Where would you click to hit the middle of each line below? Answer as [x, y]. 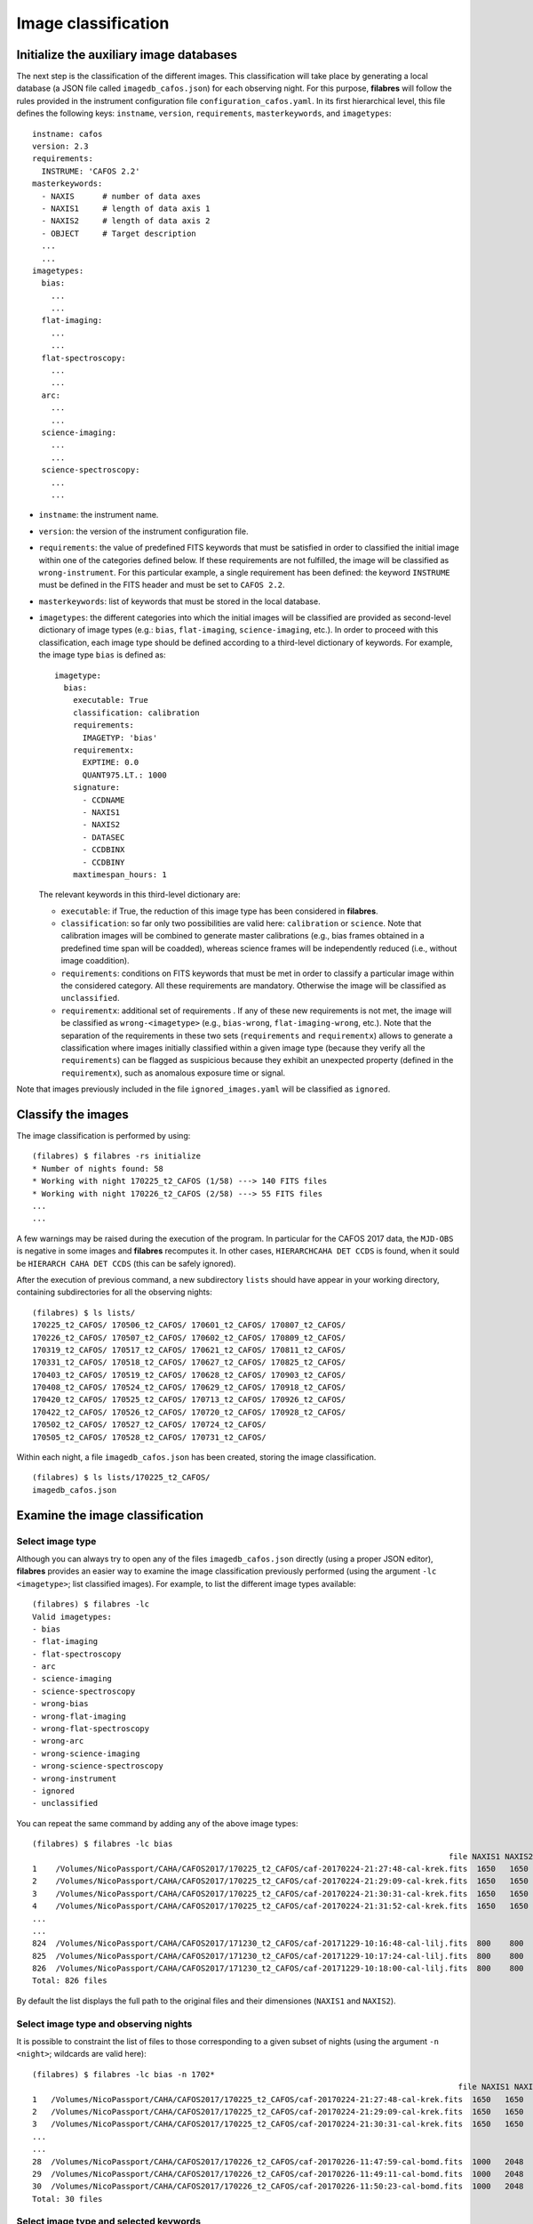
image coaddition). [95, 961]
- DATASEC [103, 837]
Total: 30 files [68, 2199]
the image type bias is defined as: [102, 655]
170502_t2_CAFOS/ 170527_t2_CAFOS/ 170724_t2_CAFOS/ [149, 1425]
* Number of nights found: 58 [98, 1168]
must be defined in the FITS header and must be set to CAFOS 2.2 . [162, 585]
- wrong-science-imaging [86, 1753]
